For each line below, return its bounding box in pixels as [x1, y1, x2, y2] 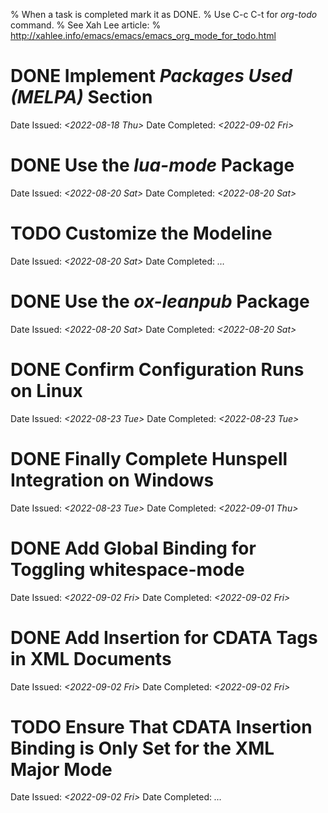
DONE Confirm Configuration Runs [10, 358, 305, 381]
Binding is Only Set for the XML [10, 737, 275, 759]
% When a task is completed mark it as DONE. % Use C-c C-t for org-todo [10, 9, 318, 20]
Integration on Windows [10, 469, 215, 491]
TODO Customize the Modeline [10, 222, 273, 245]
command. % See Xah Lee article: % [10, 19, 162, 31]
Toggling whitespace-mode [10, 558, 245, 581]
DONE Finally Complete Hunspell [10, 447, 288, 470]
